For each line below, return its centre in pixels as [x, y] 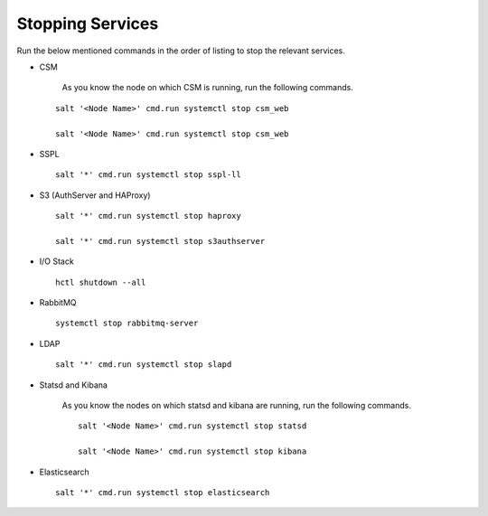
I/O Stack [56, 261]
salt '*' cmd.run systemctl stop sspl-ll [148, 175]
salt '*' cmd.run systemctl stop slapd [144, 365]
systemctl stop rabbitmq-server [127, 324]
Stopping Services [88, 23]
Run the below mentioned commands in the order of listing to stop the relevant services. [181, 51]
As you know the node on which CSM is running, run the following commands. [208, 88]
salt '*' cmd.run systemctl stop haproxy [148, 216]
